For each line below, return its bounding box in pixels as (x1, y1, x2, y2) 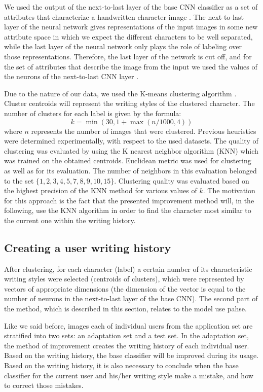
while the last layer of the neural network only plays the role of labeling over (4, 41, 242, 52)
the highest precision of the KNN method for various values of (4, 185, 197, 196)
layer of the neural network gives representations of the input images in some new (4, 21, 258, 32)
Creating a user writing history (4, 239, 171, 255)
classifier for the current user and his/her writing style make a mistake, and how (4, 370, 253, 380)
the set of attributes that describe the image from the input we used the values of (4, 61, 257, 72)
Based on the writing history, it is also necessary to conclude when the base (4, 360, 239, 371)
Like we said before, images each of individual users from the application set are (4, 320, 253, 331)
